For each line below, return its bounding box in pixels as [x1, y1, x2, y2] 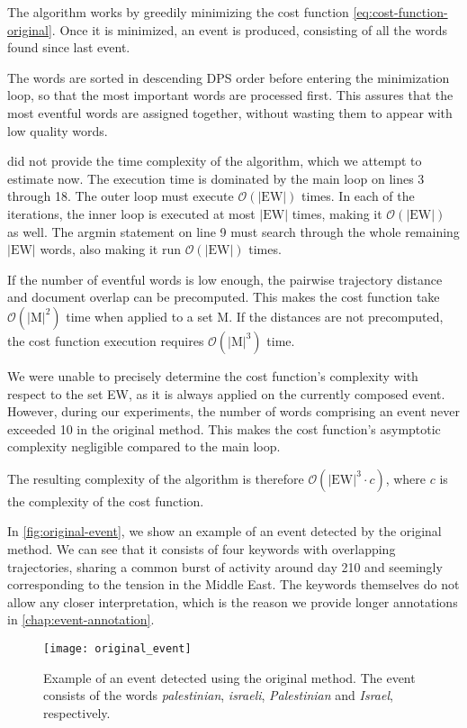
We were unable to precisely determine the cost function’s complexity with [7, 366, 418, 385]
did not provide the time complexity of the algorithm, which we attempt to [7, 151, 422, 170]
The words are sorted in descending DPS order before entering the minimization [7, 68, 450, 86]
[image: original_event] [43, 642, 192, 656]
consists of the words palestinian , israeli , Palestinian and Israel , [43, 686, 393, 705]
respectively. [43, 703, 111, 722]
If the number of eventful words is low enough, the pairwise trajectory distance [7, 269, 443, 288]
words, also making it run [40, 240, 181, 259]
